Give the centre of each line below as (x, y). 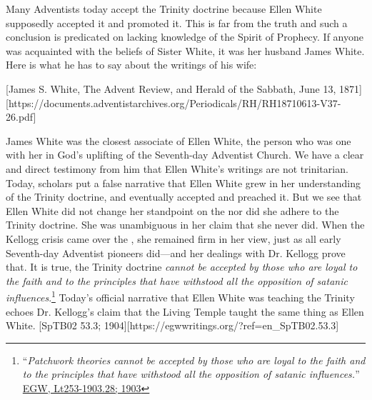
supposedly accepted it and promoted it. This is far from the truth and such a (177, 22)
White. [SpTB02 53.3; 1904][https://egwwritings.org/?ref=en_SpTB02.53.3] (172, 325)
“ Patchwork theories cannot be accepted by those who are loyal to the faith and (194, 360)
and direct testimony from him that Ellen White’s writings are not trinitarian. (177, 168)
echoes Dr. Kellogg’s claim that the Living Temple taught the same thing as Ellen (185, 311)
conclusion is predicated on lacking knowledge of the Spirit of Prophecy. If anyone (185, 37)
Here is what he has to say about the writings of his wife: (131, 65)
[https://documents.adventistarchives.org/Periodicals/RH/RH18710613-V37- (174, 102)
